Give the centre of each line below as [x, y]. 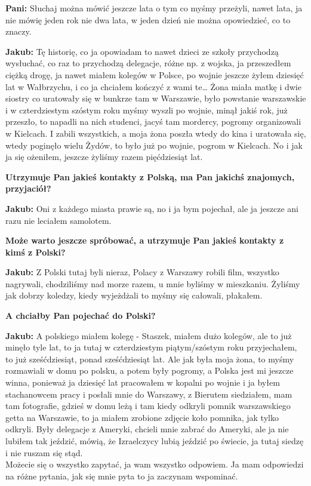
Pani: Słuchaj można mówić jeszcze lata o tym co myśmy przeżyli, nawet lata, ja [154, 8]
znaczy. [19, 31]
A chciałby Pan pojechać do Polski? [81, 316]
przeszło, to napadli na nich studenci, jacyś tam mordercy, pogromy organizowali [153, 121]
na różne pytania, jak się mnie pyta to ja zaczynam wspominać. [122, 476]
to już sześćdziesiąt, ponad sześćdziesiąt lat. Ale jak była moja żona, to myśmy [150, 359]
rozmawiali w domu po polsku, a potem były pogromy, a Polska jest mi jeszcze [150, 370]
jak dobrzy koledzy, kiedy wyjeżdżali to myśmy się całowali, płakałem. [134, 295]
